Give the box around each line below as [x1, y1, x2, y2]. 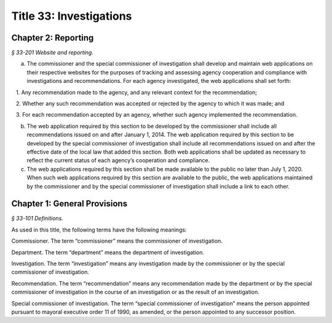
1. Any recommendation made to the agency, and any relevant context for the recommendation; [15, 88, 258, 96]
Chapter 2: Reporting [11, 33, 94, 43]
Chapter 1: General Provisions [11, 198, 128, 209]
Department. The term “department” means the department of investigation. [11, 249, 205, 256]
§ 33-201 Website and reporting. [11, 49, 93, 56]
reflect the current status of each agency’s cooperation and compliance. [26, 157, 210, 164]
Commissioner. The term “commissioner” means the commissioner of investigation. [11, 237, 223, 245]
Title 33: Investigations [11, 9, 132, 23]
